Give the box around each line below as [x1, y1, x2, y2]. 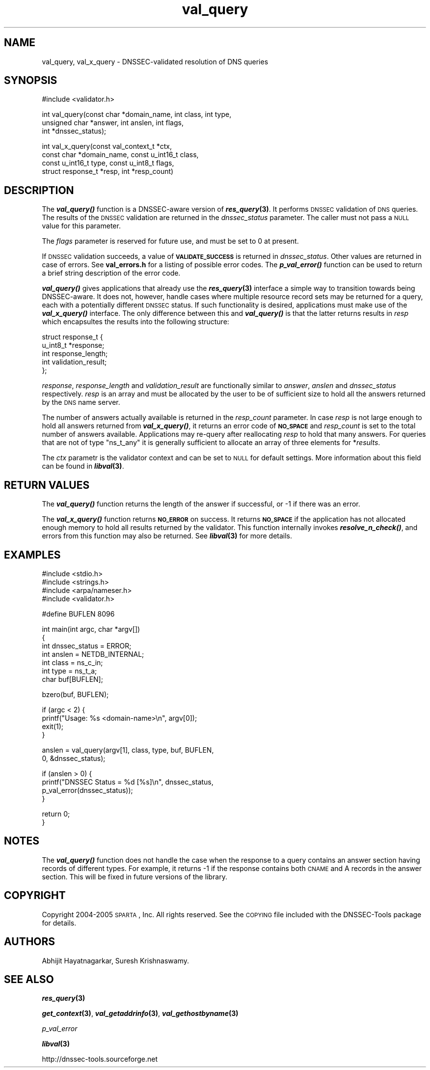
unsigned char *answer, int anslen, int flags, [42, 118, 184, 127]
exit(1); [42, 722, 63, 731]
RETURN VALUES [4, 479, 90, 491]
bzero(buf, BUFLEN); [42, 690, 109, 699]
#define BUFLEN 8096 [42, 609, 115, 618]
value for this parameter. [42, 222, 121, 230]
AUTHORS [4, 935, 55, 948]
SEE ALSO [4, 973, 54, 986]
